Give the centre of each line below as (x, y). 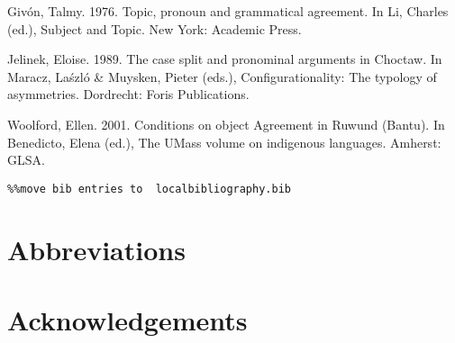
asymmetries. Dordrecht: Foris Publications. (128, 94)
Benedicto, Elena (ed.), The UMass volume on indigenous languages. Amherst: (224, 142)
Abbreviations (96, 249)
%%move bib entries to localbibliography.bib (149, 189)
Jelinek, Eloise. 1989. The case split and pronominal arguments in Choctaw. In (225, 59)
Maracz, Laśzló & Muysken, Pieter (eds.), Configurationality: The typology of (222, 76)
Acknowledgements (127, 319)
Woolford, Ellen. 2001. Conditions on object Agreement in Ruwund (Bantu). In (226, 124)
